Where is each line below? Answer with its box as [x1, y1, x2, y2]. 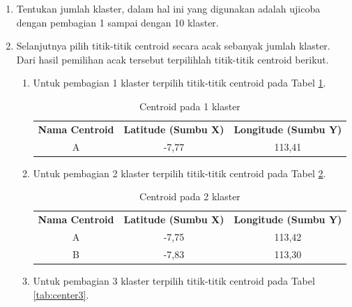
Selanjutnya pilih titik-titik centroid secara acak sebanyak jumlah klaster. [16, 38, 330, 53]
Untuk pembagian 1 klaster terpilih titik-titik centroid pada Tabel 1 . [33, 75, 326, 90]
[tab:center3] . [33, 287, 89, 301]
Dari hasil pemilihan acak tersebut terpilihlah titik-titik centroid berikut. [16, 52, 329, 66]
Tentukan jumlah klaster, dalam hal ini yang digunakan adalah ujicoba [16, 1, 321, 15]
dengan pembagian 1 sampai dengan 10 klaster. [16, 15, 219, 29]
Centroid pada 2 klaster [139, 189, 240, 204]
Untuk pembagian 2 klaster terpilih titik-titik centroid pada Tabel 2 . [33, 165, 326, 180]
